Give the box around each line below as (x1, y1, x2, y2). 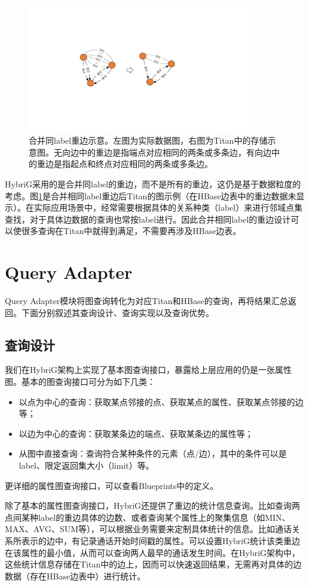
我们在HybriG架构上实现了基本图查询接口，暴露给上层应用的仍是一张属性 (5, 363, 292, 376)
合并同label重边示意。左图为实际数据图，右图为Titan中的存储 (29, 134, 268, 147)
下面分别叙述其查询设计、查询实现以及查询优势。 (21, 306, 214, 318)
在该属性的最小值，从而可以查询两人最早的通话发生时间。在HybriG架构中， (5, 546, 301, 558)
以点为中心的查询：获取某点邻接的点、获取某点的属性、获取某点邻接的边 (19, 395, 304, 408)
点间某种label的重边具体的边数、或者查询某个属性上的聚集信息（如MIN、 (5, 511, 290, 523)
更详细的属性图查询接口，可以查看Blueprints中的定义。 (5, 479, 219, 491)
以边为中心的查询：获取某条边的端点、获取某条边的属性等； (19, 427, 253, 439)
